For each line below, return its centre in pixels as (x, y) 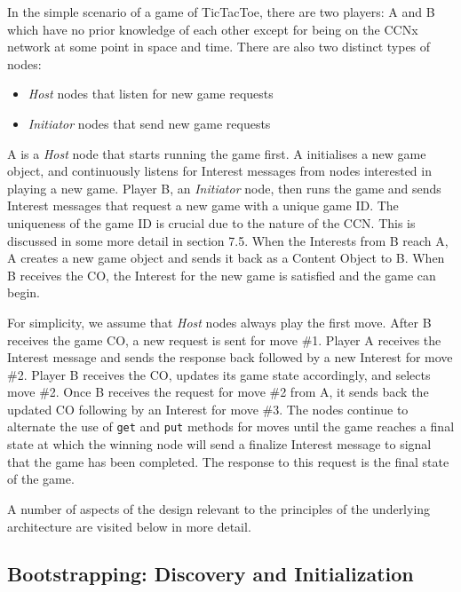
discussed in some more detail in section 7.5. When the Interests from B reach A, (228, 240)
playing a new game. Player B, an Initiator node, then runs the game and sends (224, 188)
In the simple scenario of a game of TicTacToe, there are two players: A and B (221, 12)
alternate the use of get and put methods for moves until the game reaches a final (231, 426)
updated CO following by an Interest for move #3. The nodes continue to (208, 409)
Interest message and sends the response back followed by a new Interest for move (230, 357)
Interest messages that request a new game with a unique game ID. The (203, 205)
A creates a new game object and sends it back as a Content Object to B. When (226, 258)
